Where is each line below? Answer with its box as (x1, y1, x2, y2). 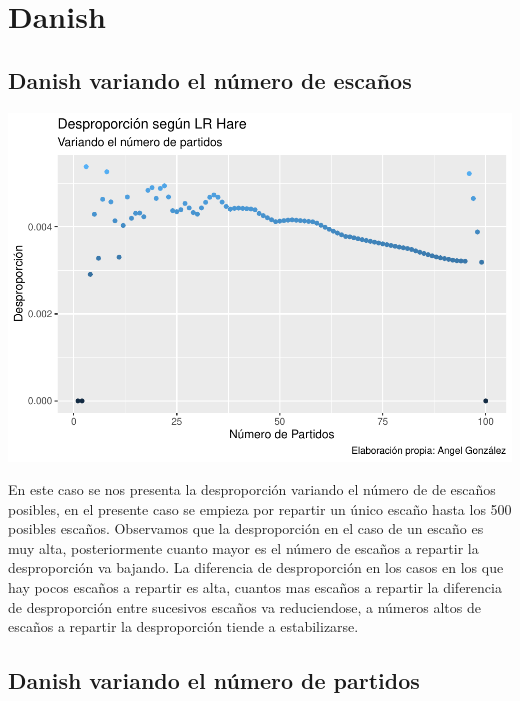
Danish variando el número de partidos (8, 665, 420, 696)
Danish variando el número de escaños (8, 64, 412, 95)
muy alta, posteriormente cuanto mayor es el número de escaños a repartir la (8, 537, 479, 558)
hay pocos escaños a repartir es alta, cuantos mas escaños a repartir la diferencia (8, 577, 502, 598)
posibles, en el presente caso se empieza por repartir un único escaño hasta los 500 (8, 498, 512, 519)
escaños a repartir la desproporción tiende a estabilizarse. (8, 616, 359, 637)
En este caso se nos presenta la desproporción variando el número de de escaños (8, 479, 496, 500)
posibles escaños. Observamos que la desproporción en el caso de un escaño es (8, 518, 484, 539)
